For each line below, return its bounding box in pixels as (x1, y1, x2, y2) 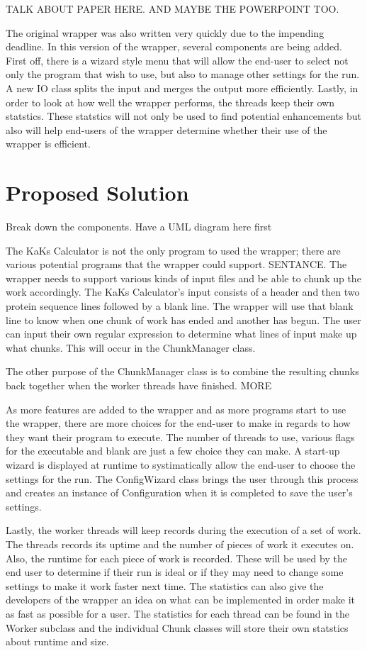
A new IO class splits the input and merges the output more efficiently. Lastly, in (6, 80, 358, 95)
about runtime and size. (6, 634, 109, 649)
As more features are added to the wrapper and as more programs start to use (6, 401, 346, 416)
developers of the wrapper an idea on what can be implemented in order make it (6, 592, 355, 607)
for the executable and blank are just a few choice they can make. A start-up (6, 443, 340, 458)
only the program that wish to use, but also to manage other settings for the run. (6, 67, 360, 82)
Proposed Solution (6, 178, 189, 207)
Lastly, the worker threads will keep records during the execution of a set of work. (6, 523, 361, 538)
